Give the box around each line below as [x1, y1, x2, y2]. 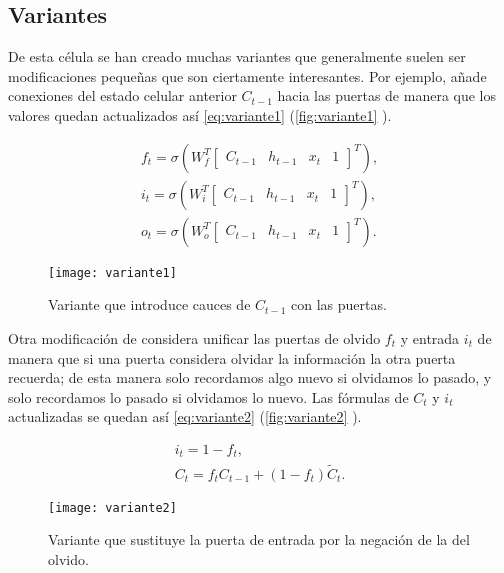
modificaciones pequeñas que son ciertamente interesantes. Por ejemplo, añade [8, 65, 487, 86]
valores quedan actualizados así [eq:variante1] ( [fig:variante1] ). [8, 104, 392, 125]
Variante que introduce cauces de [48, 294, 251, 315]
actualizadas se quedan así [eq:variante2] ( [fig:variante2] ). [8, 406, 362, 427]
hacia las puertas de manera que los [277, 85, 497, 106]
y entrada [400, 327, 460, 348]
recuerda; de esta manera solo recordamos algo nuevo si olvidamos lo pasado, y [8, 367, 492, 388]
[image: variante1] [48, 265, 177, 280]
